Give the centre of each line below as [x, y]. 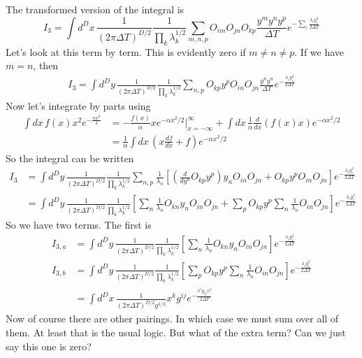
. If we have [319, 51]
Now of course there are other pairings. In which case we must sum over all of [172, 318]
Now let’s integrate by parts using [78, 105]
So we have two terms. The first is [79, 224]
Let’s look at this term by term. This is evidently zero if [126, 51]
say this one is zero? [49, 346]
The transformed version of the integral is [95, 9]
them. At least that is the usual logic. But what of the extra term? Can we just [176, 332]
